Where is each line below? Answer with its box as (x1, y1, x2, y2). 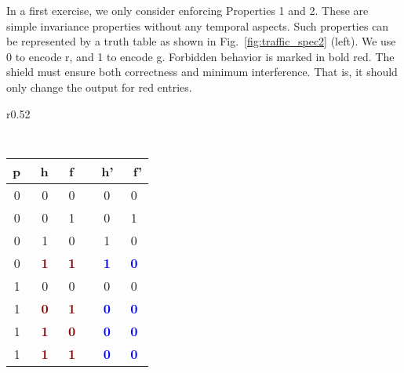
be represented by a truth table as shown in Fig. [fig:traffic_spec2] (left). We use (6, 33, 396, 49)
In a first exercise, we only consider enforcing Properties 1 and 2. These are (6, 2, 369, 18)
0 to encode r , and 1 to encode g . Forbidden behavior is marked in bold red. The (6, 48, 395, 64)
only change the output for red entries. (6, 78, 192, 95)
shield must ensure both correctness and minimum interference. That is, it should (6, 63, 398, 80)
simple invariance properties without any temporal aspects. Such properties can (6, 17, 389, 34)
